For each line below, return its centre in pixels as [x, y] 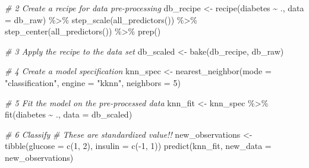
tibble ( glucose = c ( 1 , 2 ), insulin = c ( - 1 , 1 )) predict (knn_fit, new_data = [138, 146]
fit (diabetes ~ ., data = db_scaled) [69, 114]
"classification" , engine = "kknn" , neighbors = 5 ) [93, 82]
